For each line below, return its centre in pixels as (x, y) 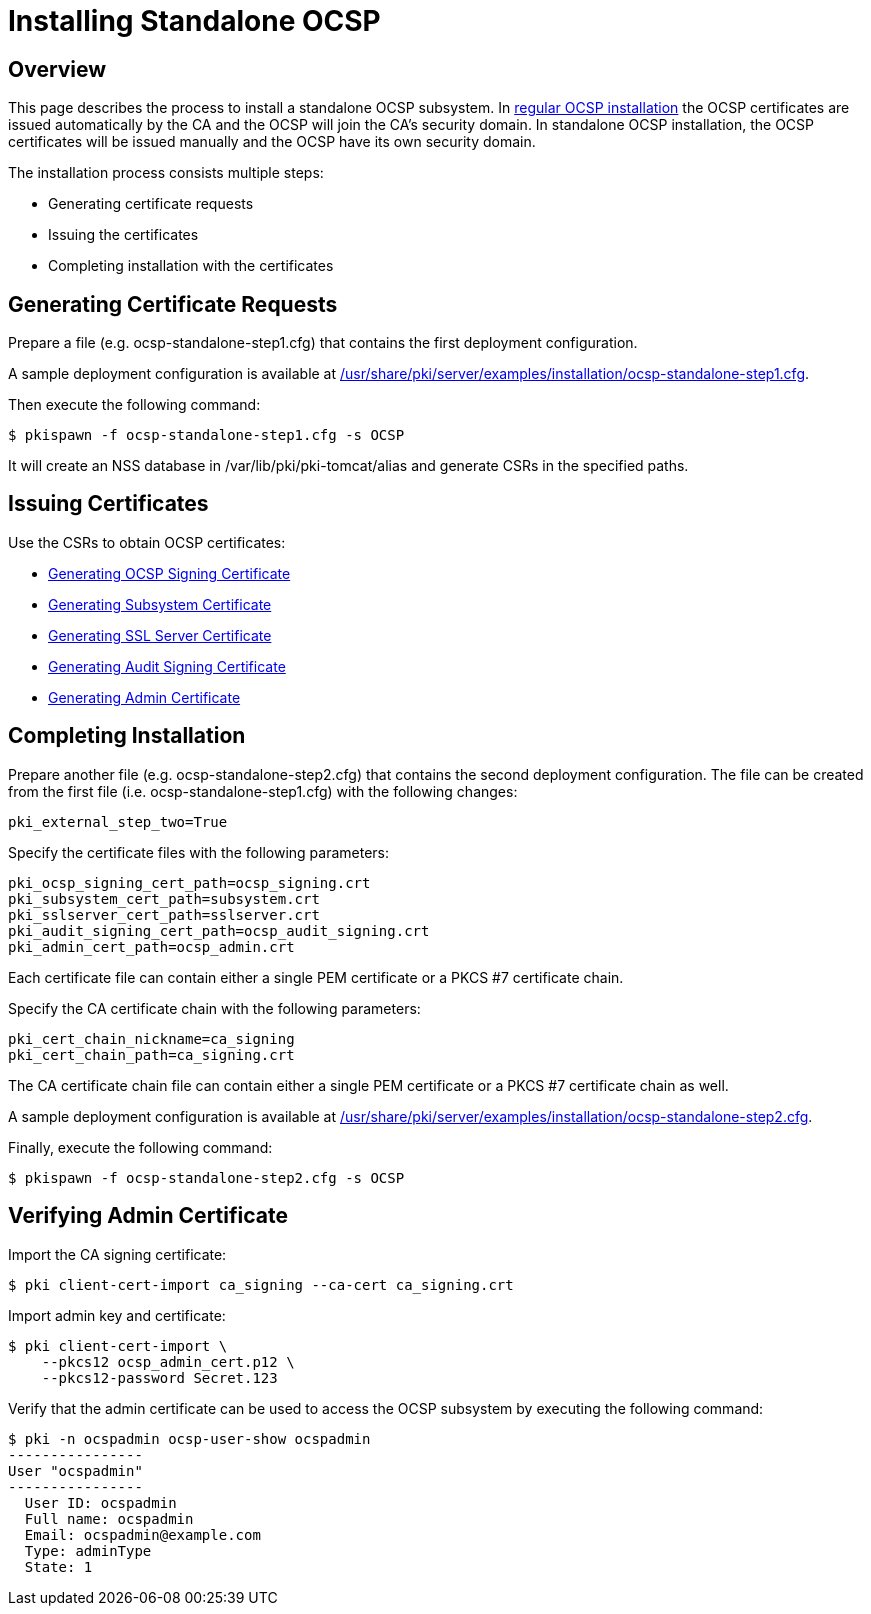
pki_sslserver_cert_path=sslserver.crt (164, 914)
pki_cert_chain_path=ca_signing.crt (151, 1054)
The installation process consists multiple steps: (166, 173)
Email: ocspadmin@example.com (142, 1534)
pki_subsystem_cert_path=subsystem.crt (164, 898)
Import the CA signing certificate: (117, 1254)
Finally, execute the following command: (140, 1147)
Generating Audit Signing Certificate (167, 666)
